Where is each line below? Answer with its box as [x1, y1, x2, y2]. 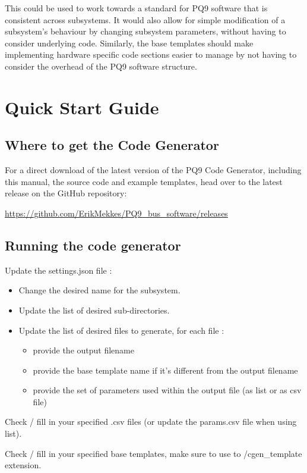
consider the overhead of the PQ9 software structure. [5, 59, 197, 72]
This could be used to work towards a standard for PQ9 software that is [5, 2, 268, 14]
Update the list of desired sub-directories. [18, 303, 170, 316]
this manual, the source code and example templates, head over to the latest [5, 175, 283, 187]
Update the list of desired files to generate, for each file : [18, 324, 224, 336]
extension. [5, 459, 42, 471]
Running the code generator [5, 236, 181, 254]
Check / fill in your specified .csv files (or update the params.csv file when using [5, 415, 297, 428]
